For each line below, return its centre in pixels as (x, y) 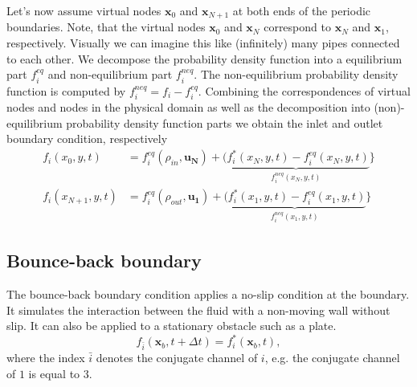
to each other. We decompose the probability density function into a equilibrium (204, 58)
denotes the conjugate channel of (177, 357)
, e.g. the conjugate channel (332, 357)
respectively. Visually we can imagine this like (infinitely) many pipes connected (203, 43)
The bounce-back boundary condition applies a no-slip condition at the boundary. (208, 293)
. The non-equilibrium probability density (296, 74)
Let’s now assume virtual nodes (84, 10)
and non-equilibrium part (110, 74)
